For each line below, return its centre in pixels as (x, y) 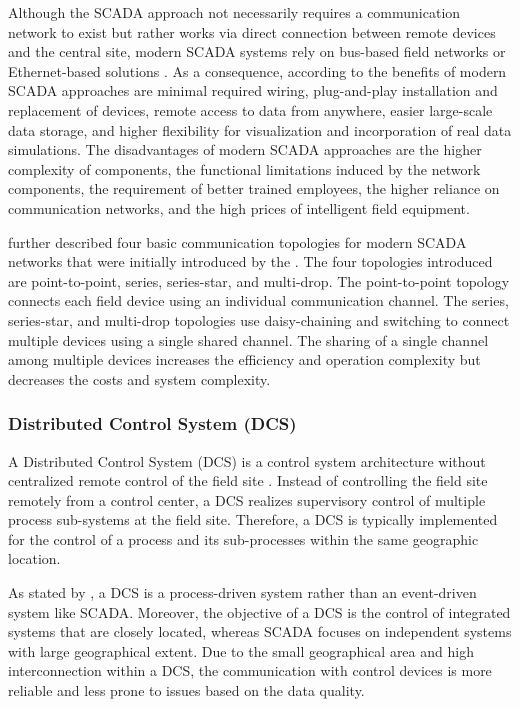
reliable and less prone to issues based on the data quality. (186, 690)
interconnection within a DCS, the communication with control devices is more (250, 670)
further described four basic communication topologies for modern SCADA (237, 241)
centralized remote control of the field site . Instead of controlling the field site (248, 480)
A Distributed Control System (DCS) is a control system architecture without (247, 460)
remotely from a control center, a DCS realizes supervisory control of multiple (247, 499)
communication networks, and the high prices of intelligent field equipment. (239, 207)
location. (34, 558)
